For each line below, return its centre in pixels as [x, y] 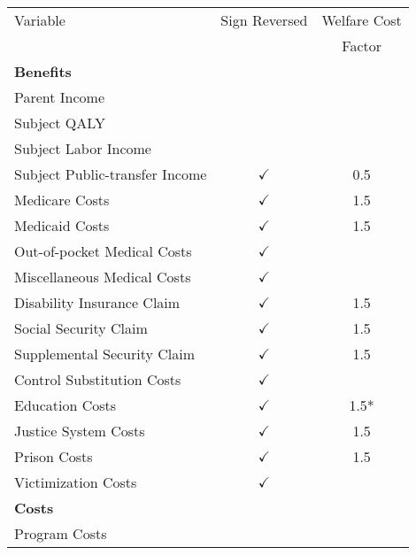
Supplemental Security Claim [105, 354]
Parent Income [60, 97]
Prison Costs [54, 456]
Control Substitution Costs [98, 379]
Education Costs [65, 405]
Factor [362, 46]
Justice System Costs [80, 431]
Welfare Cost [362, 20]
